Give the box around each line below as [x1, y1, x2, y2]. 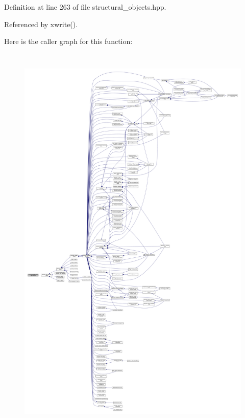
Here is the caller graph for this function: [4, 36, 133, 47]
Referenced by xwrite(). [4, 18, 78, 29]
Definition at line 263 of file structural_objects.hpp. [4, 2, 166, 12]
